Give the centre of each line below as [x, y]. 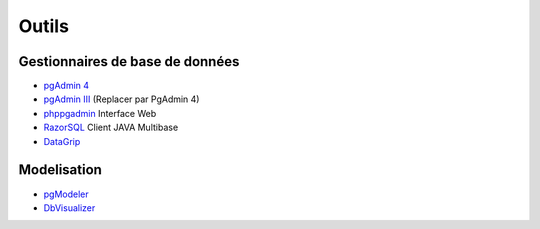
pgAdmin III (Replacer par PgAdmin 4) [121, 99]
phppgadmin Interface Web [100, 113]
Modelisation [60, 170]
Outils [44, 26]
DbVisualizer [69, 207]
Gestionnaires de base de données [129, 61]
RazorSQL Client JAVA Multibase [111, 127]
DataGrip [62, 141]
